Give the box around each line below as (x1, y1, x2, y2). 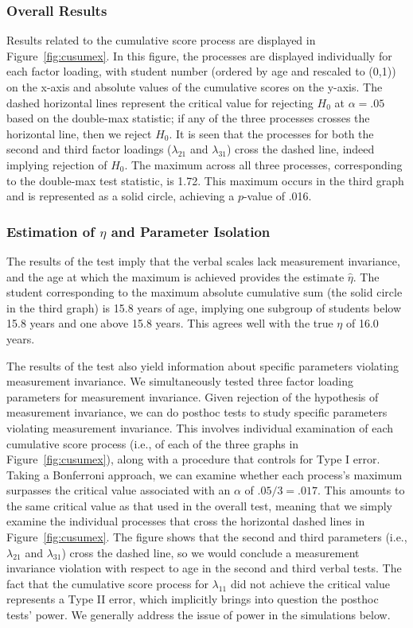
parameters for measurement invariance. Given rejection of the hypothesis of (6, 388, 379, 405)
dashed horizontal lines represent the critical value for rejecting (6, 94, 314, 110)
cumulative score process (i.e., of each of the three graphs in (6, 435, 299, 452)
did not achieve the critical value (230, 575, 390, 591)
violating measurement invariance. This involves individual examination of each (6, 419, 394, 436)
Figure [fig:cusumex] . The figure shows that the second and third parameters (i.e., (6, 529, 407, 545)
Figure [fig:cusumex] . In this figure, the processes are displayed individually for (6, 47, 392, 64)
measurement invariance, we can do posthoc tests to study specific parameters (6, 404, 388, 421)
